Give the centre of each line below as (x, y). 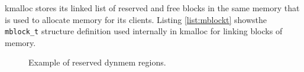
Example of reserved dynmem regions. (97, 62)
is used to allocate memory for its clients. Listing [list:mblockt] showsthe (136, 19)
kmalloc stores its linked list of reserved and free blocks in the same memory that (152, 8)
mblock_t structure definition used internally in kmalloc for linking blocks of (144, 31)
